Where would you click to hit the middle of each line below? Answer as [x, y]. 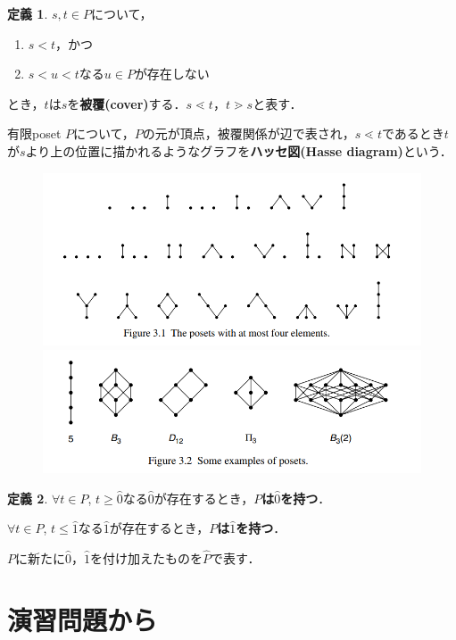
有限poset [34, 133]
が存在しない [172, 74]
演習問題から [83, 619]
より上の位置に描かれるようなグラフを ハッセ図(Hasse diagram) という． [239, 150]
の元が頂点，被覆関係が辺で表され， [249, 133]
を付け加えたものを [146, 558]
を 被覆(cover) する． [127, 103]
